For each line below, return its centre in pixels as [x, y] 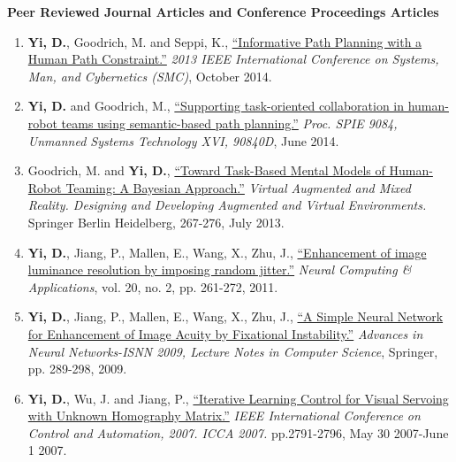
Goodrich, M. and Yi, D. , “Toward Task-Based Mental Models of [206, 170]
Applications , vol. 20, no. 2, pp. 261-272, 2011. [153, 286]
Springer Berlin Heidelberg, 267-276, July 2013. [156, 222]
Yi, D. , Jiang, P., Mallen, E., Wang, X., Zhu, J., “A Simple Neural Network [236, 316]
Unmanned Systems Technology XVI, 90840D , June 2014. [183, 140]
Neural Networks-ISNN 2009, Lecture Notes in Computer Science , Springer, [233, 351]
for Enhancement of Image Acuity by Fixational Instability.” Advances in [225, 333]
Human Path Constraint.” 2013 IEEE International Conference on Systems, [233, 59]
